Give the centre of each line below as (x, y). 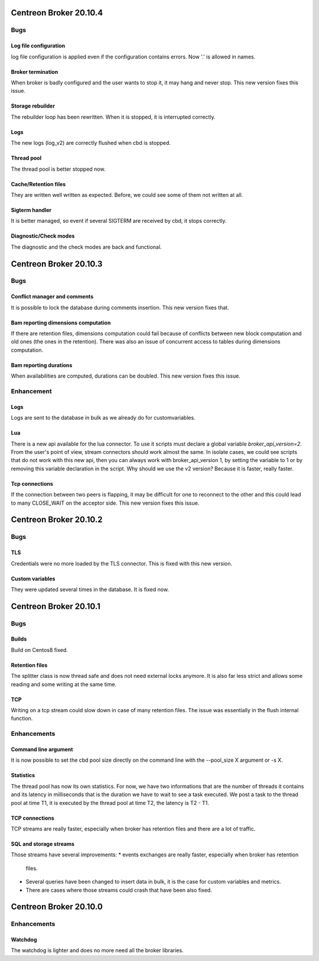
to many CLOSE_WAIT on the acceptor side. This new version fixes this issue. (105, 503)
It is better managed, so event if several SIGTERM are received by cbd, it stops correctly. (119, 221)
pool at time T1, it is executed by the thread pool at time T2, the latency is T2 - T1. (110, 803)
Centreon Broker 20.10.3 (57, 264)
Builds (19, 639)
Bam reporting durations (42, 365)
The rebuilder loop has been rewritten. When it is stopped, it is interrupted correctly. (113, 117)
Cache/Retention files (38, 184)
